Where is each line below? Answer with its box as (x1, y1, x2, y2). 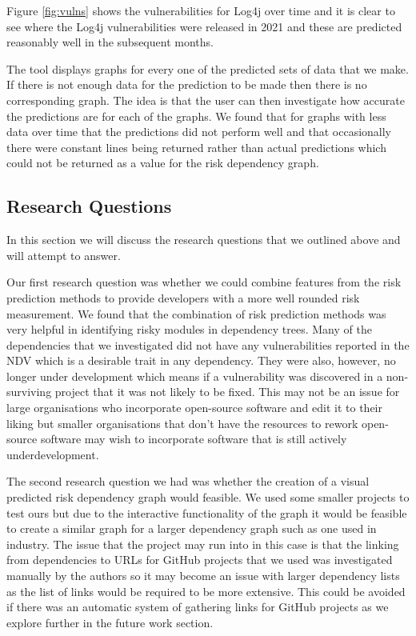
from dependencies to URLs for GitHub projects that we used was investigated (6, 551, 393, 568)
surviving (6, 383, 52, 400)
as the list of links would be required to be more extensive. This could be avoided (6, 582, 406, 599)
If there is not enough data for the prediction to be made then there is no (6, 76, 367, 93)
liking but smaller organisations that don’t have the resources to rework (6, 414, 358, 431)
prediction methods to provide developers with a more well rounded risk (6, 289, 360, 306)
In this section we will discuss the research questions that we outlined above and (6, 231, 401, 248)
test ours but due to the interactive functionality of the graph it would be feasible (6, 504, 407, 521)
